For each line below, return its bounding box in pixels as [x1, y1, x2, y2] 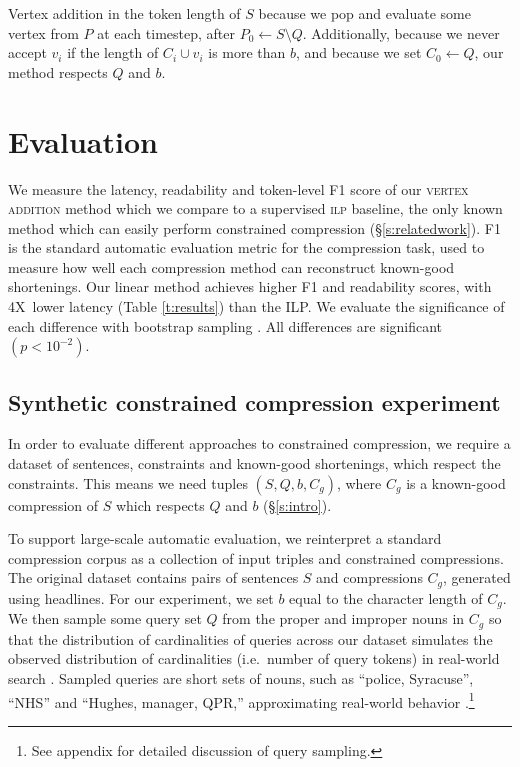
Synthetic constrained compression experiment [8, 386, 501, 417]
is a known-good [406, 472, 506, 493]
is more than [208, 42, 286, 63]
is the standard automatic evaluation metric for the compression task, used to [8, 237, 485, 258]
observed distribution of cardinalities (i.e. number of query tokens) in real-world [8, 648, 500, 669]
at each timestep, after [97, 22, 235, 43]
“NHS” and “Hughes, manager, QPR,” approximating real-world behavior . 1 [8, 688, 475, 712]
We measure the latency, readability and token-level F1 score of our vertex [8, 178, 469, 199]
